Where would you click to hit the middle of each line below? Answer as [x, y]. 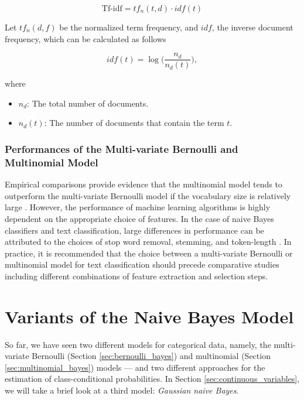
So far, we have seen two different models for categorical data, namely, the [138, 344]
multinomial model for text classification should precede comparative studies [142, 264]
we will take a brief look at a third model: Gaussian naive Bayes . [122, 390]
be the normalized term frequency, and [129, 27]
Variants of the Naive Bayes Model [149, 316]
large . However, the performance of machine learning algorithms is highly [138, 207]
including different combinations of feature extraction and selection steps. [136, 276]
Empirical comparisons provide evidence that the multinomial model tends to [144, 184]
